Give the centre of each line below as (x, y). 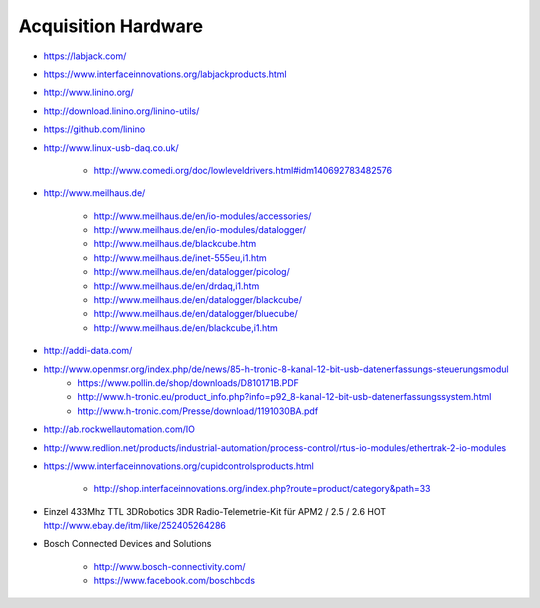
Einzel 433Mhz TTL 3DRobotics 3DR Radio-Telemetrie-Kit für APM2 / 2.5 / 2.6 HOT (215, 511)
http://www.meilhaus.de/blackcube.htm (175, 244)
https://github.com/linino (94, 129)
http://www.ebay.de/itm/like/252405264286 (135, 526)
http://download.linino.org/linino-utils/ (121, 111)
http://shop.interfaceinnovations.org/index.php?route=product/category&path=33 (262, 489)
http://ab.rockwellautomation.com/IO (119, 429)
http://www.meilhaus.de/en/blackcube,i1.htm (186, 327)
